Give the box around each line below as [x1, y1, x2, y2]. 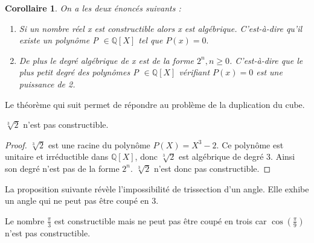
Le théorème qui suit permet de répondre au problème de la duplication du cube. [5, 98, 305, 110]
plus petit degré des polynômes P [19, 66, 139, 78]
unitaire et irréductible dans [5, 150, 109, 163]
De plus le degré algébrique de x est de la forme [19, 54, 194, 66]
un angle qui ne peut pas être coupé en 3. [5, 194, 159, 207]
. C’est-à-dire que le [229, 54, 303, 66]
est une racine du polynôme [48, 138, 150, 151]
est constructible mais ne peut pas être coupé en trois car [54, 214, 267, 227]
